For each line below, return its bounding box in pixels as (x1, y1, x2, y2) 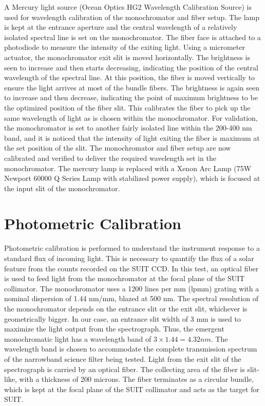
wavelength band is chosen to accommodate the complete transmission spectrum (4, 343, 257, 354)
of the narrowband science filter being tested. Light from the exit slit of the (4, 353, 241, 364)
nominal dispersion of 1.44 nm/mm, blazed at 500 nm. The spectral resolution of (4, 293, 259, 304)
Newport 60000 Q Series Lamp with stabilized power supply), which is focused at (4, 173, 260, 183)
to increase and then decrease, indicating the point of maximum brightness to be (4, 92, 258, 103)
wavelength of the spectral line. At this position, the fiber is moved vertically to (4, 72, 255, 83)
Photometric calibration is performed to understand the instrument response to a (4, 243, 260, 253)
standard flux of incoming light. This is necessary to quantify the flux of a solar (4, 253, 254, 263)
